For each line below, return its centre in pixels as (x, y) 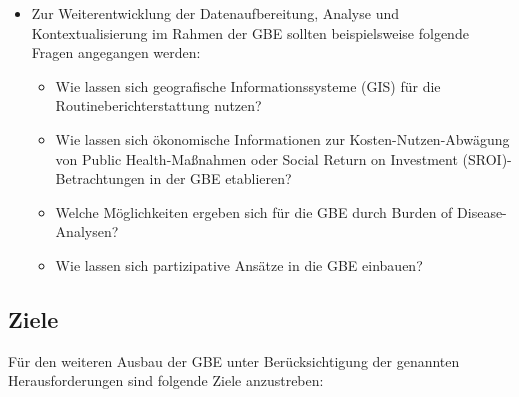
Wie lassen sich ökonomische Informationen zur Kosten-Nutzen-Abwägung (282, 138)
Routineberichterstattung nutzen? (158, 105)
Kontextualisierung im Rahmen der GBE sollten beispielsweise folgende (250, 32)
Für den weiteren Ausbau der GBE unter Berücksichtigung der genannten (234, 360)
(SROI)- (487, 158)
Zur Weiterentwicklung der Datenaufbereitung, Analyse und (215, 13)
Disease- (482, 211)
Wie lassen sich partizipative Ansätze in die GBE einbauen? (239, 264)
